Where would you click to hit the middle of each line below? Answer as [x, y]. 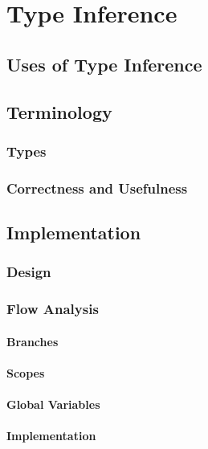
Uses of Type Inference [104, 64]
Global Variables [53, 404]
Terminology [59, 111]
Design [29, 272]
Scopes [26, 372]
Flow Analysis [53, 309]
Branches [33, 341]
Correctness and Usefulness [97, 188]
